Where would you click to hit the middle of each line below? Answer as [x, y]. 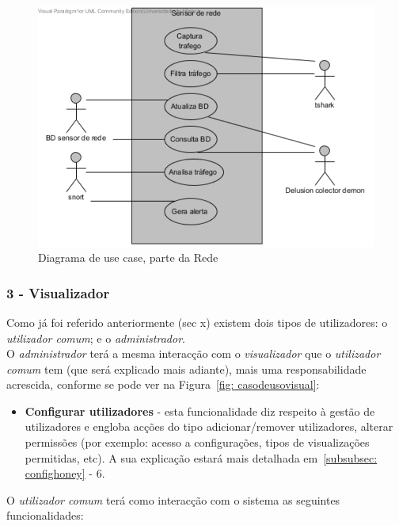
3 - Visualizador [58, 292]
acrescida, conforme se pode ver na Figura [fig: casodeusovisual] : [163, 384]
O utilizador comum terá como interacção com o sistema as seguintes [173, 499]
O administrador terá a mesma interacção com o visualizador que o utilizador [194, 353]
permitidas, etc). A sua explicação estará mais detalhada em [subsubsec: [201, 457]
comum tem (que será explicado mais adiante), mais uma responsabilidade [186, 369]
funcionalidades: [45, 515]
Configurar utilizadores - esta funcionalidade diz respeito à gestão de [200, 411]
